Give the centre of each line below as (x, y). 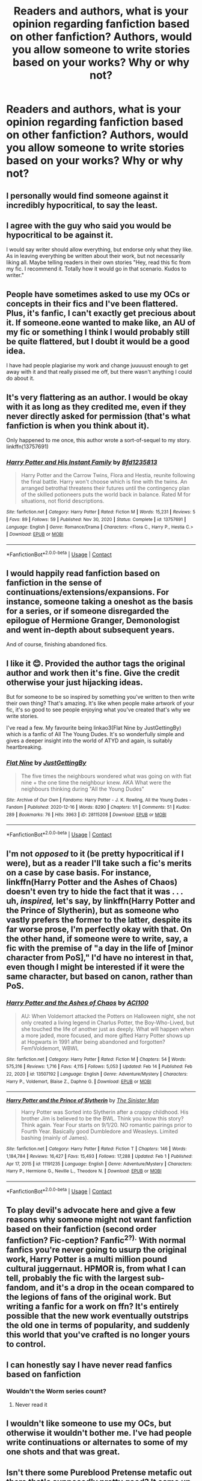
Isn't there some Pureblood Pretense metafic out (99, 1472)
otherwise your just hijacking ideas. (75, 682)
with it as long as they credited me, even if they (96, 407)
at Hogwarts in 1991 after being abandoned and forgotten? (93, 1042)
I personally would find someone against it (87, 195)
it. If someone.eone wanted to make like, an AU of (101, 322)
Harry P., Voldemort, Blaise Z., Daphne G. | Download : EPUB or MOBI (79, 1081)
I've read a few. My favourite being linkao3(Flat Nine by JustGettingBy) (94, 728)
